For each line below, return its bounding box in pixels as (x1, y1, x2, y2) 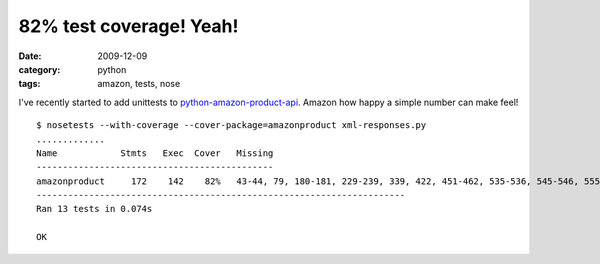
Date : (18, 50, 42, 62)
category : (18, 63, 61, 75)
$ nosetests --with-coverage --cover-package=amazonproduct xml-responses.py (36, 120, 427, 131)
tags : (18, 78, 41, 90)
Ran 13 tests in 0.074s (36, 203, 153, 215)
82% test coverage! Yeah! (18, 15, 239, 37)
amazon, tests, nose (97, 78, 181, 90)
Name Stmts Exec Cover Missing (36, 147, 274, 159)
